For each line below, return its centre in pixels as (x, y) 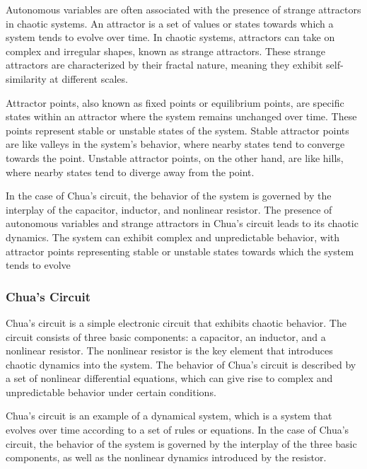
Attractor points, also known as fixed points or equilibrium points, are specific (175, 102)
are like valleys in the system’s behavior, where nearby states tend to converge (175, 144)
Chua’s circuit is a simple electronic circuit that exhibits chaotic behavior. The (176, 322)
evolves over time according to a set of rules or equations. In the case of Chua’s (177, 430)
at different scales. (89, 78)
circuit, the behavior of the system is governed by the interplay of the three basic (181, 443)
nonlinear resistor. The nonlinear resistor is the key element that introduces (169, 351)
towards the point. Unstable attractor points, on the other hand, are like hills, (175, 157)
